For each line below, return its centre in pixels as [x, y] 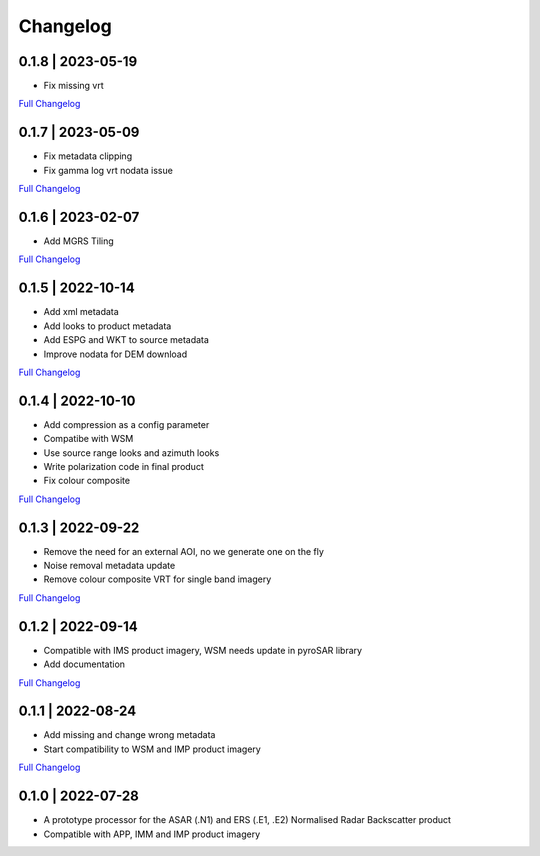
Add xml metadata [81, 312]
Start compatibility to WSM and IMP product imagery [152, 749]
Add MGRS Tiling [78, 241]
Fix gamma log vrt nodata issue [108, 170]
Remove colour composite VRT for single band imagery [157, 579]
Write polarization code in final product [123, 466]
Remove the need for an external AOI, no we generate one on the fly [184, 551]
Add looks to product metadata [107, 326]
